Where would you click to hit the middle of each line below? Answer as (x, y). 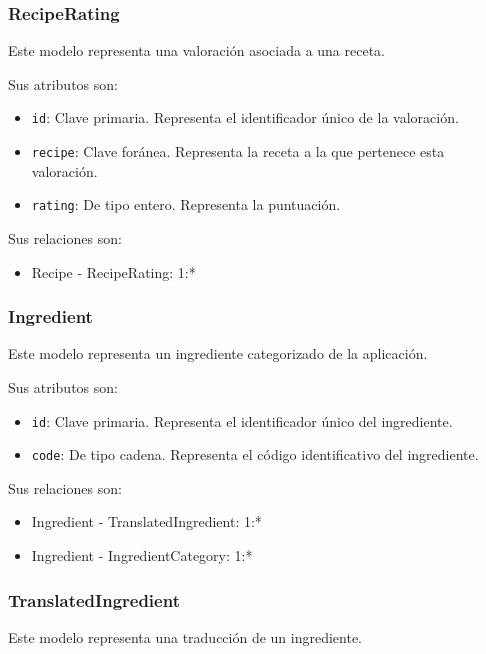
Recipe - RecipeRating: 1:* (113, 271)
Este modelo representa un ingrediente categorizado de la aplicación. (218, 353)
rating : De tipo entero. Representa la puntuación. (186, 204)
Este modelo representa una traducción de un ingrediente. (185, 636)
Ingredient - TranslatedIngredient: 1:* (146, 521)
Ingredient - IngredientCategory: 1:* (142, 555)
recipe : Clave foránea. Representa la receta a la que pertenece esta (238, 151)
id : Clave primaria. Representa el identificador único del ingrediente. (242, 420)
